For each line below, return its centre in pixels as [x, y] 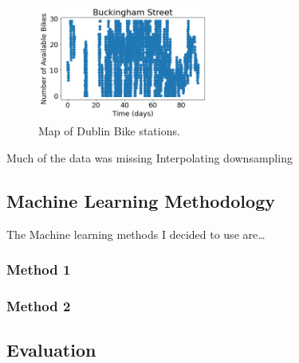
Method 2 [39, 305]
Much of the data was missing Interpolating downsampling [149, 157]
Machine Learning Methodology [141, 200]
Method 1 [39, 269]
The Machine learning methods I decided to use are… [136, 234]
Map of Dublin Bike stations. [109, 131]
